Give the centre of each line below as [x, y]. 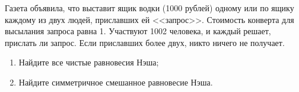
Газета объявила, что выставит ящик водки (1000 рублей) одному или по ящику [149, 8]
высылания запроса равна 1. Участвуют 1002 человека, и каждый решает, [138, 31]
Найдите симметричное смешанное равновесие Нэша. [116, 82]
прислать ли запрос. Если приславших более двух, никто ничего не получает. [145, 42]
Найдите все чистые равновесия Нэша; [89, 62]
